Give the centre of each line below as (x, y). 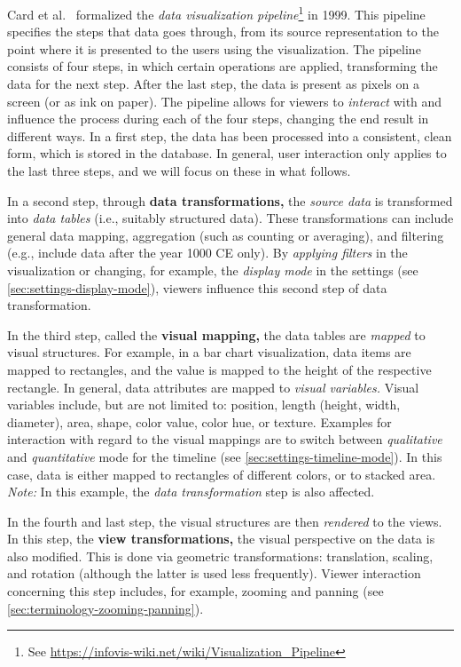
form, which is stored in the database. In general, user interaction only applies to (227, 153)
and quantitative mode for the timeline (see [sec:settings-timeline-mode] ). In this (225, 456)
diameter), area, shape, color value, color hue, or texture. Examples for (199, 421)
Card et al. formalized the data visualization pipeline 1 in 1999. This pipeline (216, 13)
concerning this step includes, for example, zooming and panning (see (195, 591)
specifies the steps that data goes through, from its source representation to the (223, 32)
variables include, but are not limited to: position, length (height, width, (204, 405)
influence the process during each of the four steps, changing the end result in (218, 119)
